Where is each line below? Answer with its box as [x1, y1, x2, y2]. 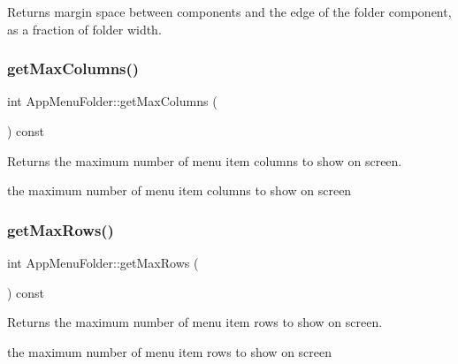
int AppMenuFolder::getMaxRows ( [7, 254, 199, 271]
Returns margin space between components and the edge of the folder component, [7, 3, 452, 20]
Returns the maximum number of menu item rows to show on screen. [7, 313, 383, 331]
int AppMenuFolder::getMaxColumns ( [7, 92, 218, 110]
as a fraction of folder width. [7, 19, 162, 38]
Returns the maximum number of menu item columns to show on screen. [7, 151, 402, 170]
